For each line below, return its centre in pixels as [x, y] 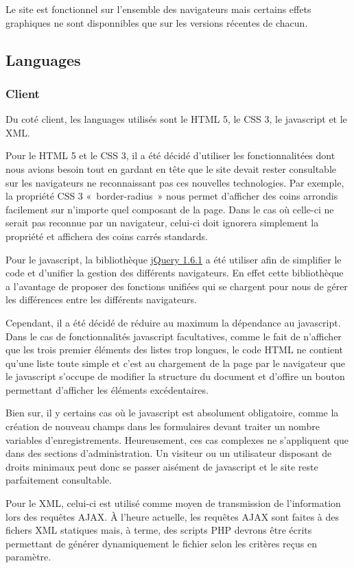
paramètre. [28, 557]
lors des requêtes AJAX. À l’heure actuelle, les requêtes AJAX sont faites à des [173, 516]
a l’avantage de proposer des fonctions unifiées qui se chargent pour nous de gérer [177, 286]
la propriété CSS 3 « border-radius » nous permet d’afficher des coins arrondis [172, 196]
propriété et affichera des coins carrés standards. [107, 236]
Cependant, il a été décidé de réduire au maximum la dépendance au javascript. [173, 322]
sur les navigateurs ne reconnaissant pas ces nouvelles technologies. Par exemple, [175, 182]
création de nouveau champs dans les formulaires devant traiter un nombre [163, 426]
